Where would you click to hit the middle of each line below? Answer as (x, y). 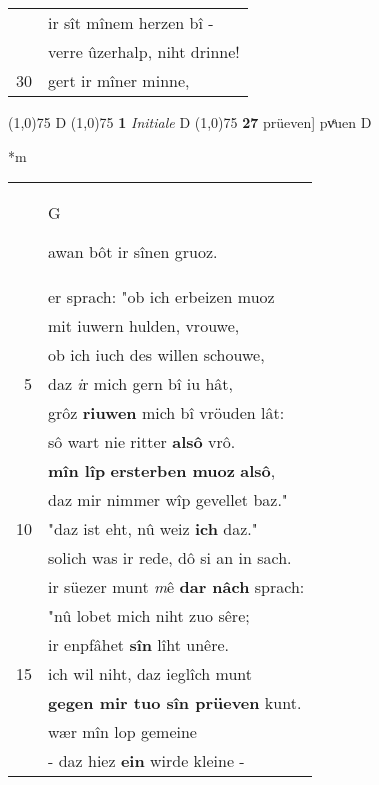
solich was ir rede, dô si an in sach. (170, 558)
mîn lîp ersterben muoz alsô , (162, 471)
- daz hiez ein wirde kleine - (146, 761)
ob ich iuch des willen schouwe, (156, 355)
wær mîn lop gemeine (122, 732)
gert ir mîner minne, (119, 80)
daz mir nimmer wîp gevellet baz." (168, 500)
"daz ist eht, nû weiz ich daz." (153, 529)
